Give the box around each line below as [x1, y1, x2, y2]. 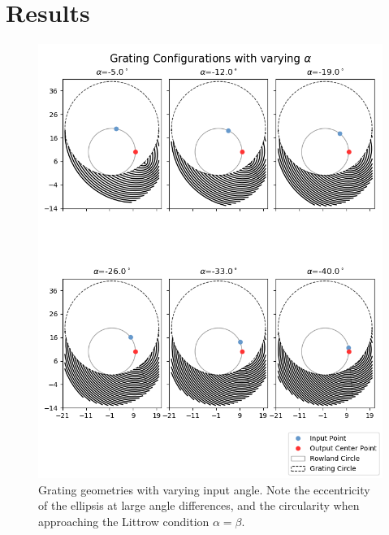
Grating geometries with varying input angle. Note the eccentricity [38, 481, 370, 498]
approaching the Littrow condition [38, 513, 210, 530]
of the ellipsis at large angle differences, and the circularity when [38, 497, 360, 514]
